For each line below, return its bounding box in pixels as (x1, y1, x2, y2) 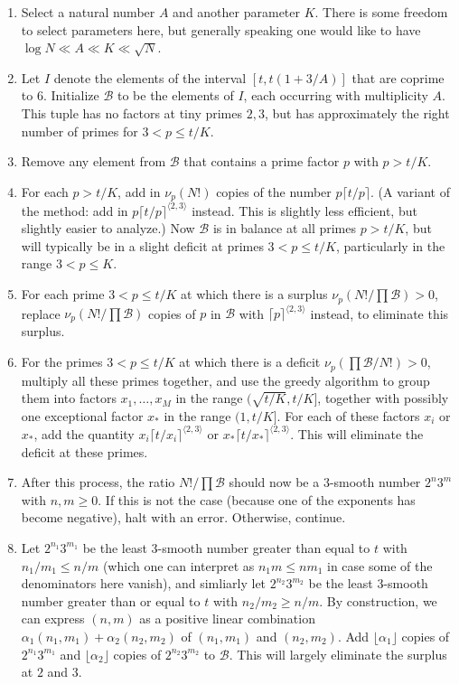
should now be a (229, 473, 320, 492)
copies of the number (216, 182, 332, 201)
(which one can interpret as (102, 556, 255, 575)
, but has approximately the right (264, 103, 450, 122)
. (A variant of (370, 182, 450, 201)
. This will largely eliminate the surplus (229, 644, 447, 663)
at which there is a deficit (179, 352, 321, 371)
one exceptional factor (21, 406, 144, 425)
